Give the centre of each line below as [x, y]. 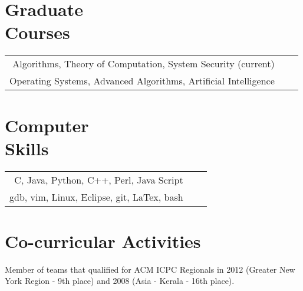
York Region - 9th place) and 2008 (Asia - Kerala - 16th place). [120, 281]
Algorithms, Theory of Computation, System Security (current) [144, 64]
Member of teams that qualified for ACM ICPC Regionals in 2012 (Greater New [150, 269]
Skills [27, 148]
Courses [37, 32]
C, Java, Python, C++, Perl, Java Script [99, 179]
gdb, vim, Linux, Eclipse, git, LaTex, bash [96, 197]
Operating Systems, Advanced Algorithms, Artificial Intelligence [142, 81]
